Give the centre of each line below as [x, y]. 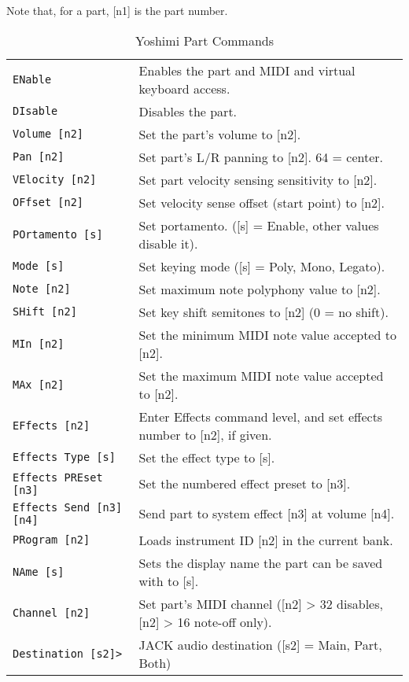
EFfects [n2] [52, 425]
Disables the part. [188, 111]
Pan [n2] [39, 157]
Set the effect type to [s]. [207, 457]
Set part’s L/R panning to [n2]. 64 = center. [261, 157]
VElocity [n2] [55, 180]
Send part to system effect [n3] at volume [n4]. [267, 514]
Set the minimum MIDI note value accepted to [267, 334]
